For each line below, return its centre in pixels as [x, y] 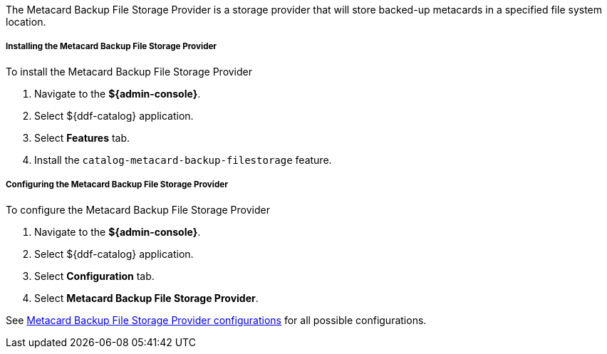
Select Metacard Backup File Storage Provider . [146, 298]
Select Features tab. [82, 137]
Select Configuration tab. [94, 276]
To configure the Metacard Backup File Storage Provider [138, 209]
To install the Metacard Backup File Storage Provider [129, 71]
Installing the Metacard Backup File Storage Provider [111, 47]
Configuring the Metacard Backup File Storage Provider [117, 185]
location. [26, 22]
